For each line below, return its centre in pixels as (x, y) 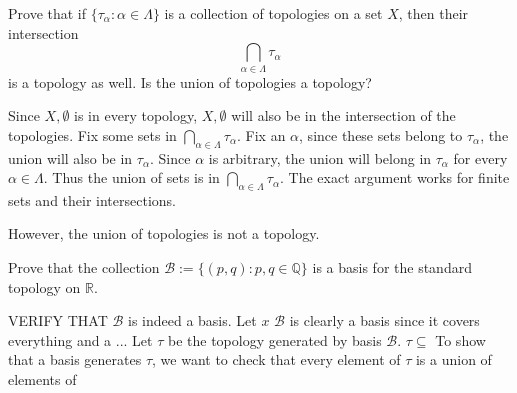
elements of (42, 379)
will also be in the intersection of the (343, 115)
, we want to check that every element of (276, 359)
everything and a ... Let (80, 339)
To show (460, 339)
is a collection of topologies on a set (273, 13)
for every (480, 157)
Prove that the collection (84, 267)
